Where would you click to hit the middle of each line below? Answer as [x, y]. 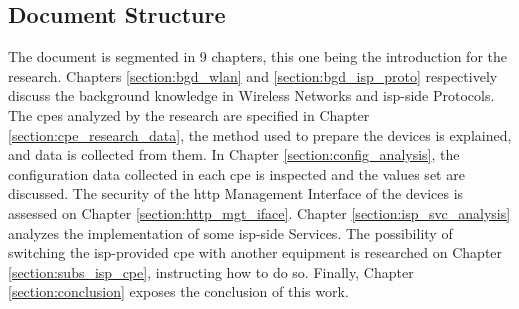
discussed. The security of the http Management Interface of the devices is [236, 193]
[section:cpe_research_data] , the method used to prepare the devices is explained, [260, 134]
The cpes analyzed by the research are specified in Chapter [189, 114]
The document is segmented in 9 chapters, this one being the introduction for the [257, 56]
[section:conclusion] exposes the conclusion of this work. [178, 291]
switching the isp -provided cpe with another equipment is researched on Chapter [255, 252]
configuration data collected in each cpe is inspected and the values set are [236, 173]
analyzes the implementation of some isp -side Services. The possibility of [230, 232]
